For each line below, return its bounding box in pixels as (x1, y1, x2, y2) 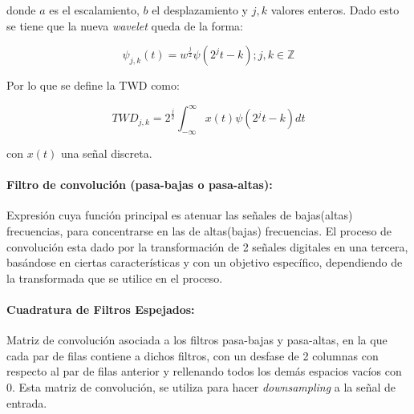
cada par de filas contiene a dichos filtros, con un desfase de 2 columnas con (6, 347, 379, 364)
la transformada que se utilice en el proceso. (6, 269, 223, 286)
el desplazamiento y (152, 2, 248, 18)
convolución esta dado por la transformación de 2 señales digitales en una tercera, (6, 238, 408, 255)
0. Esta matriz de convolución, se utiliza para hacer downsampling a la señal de (6, 379, 396, 396)
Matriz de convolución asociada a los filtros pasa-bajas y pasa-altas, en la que (6, 332, 388, 348)
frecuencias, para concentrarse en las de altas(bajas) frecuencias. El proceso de (6, 223, 392, 239)
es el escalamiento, (49, 2, 140, 18)
